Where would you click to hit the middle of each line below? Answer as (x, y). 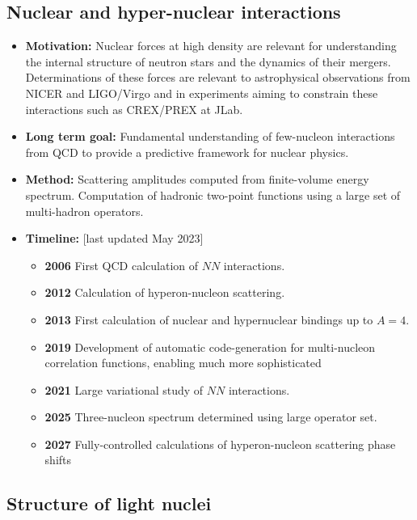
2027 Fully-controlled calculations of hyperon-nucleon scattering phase (220, 444)
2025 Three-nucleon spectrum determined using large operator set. (211, 417)
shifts (58, 460)
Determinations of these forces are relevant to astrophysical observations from (218, 77)
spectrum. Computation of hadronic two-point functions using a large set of (213, 194)
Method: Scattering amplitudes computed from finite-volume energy (197, 179)
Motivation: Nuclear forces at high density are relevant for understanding (211, 46)
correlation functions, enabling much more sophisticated (183, 363)
